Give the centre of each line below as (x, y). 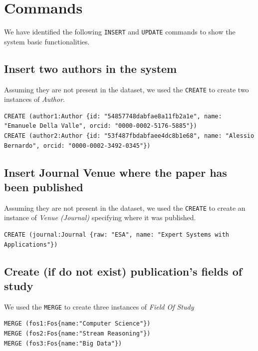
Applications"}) (31, 244)
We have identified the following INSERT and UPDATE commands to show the (120, 32)
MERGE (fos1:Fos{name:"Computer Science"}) (77, 324)
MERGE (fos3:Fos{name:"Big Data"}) (63, 343)
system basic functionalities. (47, 41)
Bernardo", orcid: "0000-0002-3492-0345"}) (77, 146)
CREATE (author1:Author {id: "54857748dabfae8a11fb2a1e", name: (113, 116)
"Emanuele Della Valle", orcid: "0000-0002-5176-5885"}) (101, 126)
